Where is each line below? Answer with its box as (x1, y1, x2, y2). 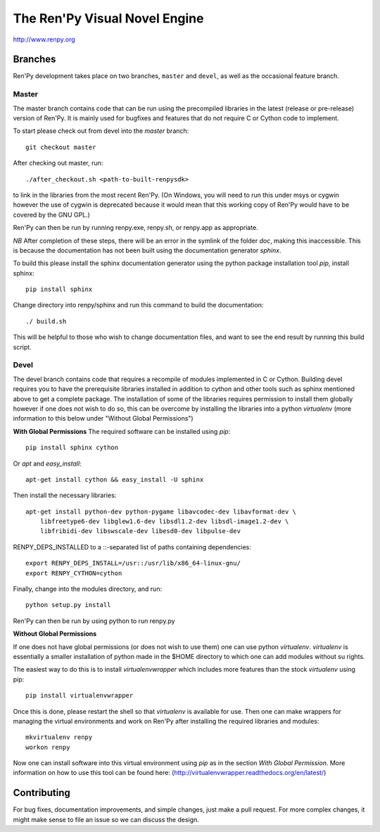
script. (13, 343, 32, 351)
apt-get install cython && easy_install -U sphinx (25, 475, 204, 483)
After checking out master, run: (13, 159, 103, 167)
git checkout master (25, 143, 96, 151)
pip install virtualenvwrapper (25, 691, 134, 700)
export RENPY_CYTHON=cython (25, 569, 122, 577)
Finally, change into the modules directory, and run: (13, 584, 162, 594)
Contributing (13, 787, 70, 799)
